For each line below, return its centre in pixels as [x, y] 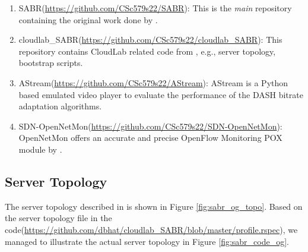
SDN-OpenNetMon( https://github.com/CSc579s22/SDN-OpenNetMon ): [150, 126]
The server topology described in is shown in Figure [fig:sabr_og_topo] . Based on [154, 206]
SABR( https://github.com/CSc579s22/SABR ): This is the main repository [155, 8]
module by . [40, 149]
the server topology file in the [58, 218]
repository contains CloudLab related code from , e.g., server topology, [147, 51]
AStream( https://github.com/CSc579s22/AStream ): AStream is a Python [153, 82]
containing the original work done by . [88, 19]
